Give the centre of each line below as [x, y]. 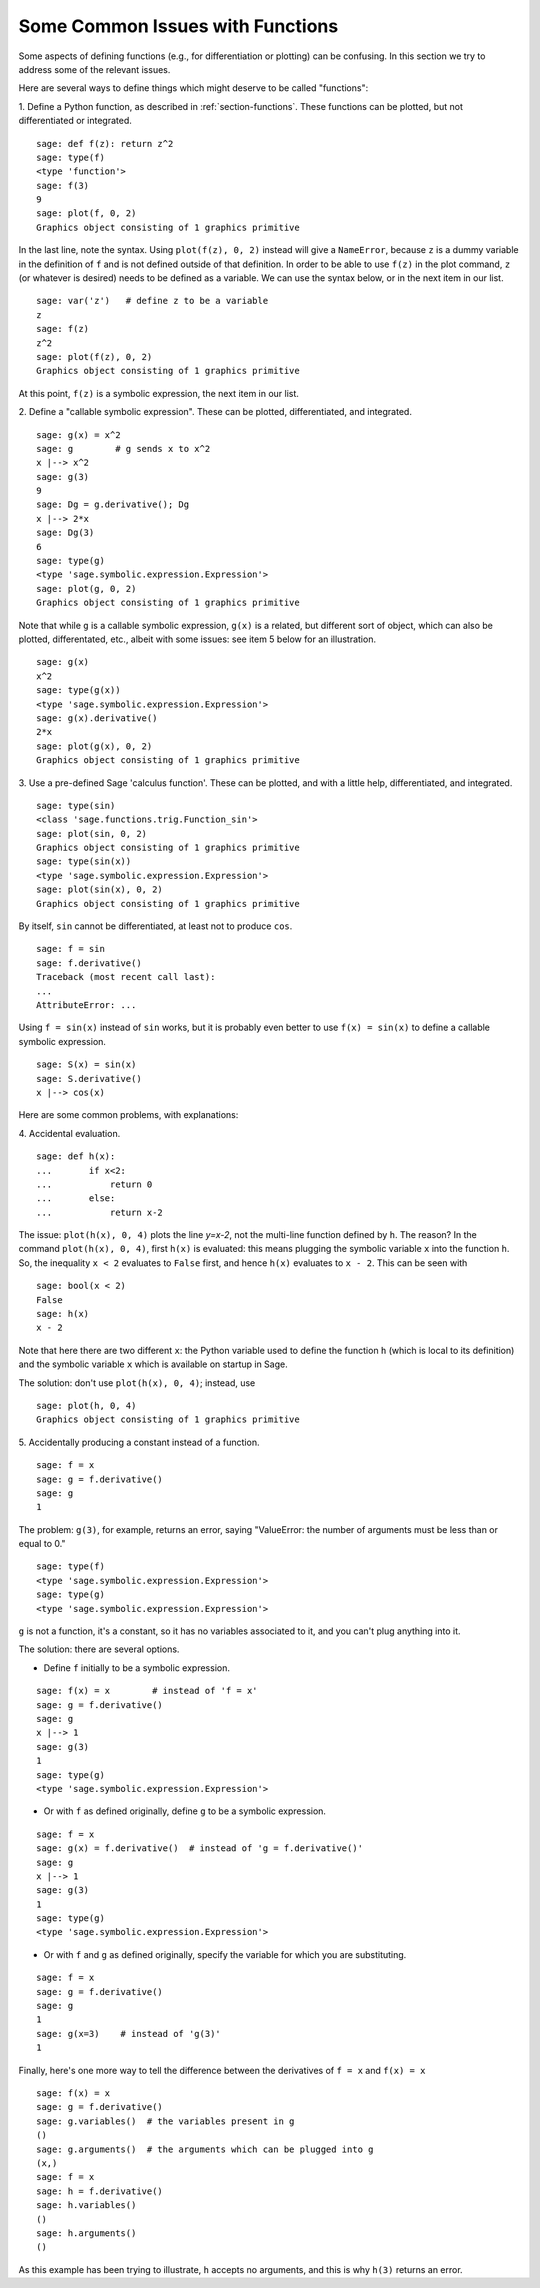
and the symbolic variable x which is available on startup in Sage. [153, 1364]
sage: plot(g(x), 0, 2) [94, 746]
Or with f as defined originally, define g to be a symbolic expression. [185, 1811]
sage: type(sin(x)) [84, 861]
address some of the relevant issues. [94, 69]
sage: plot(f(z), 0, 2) [94, 356]
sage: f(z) [63, 329]
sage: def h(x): [76, 1156]
